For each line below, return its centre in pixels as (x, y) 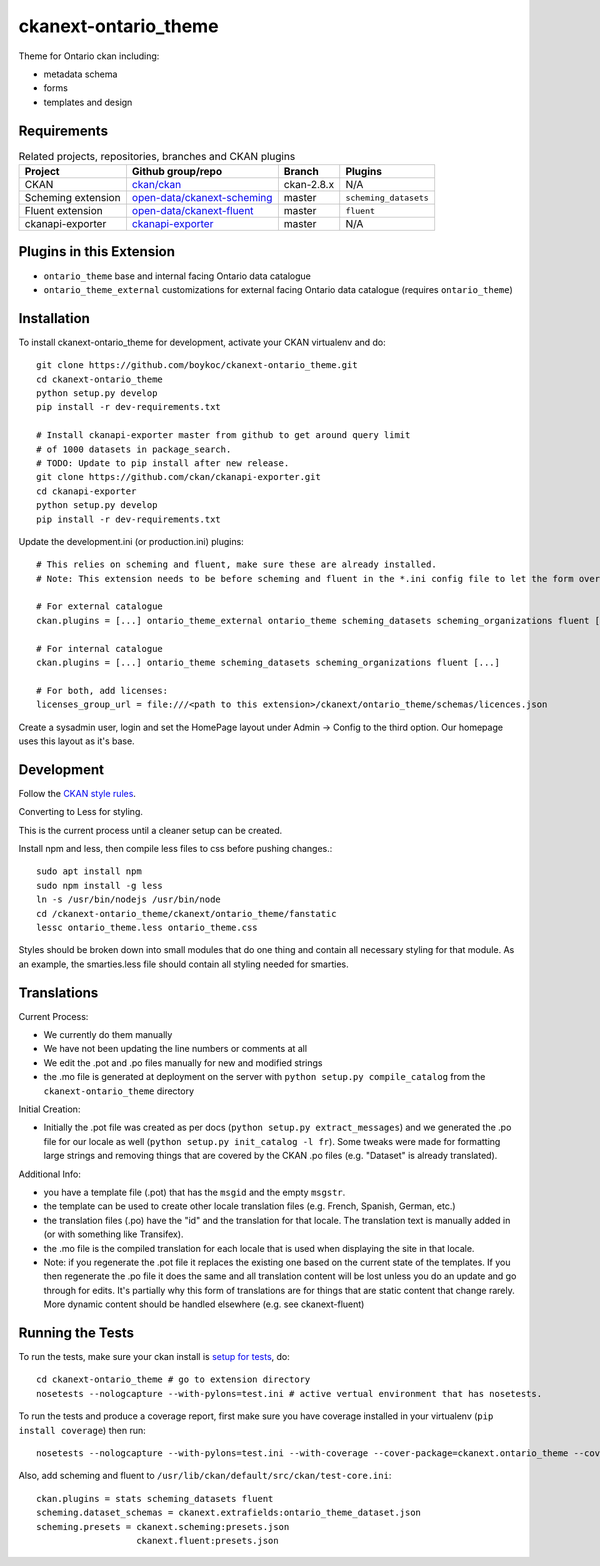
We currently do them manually (108, 1035)
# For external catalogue (100, 606)
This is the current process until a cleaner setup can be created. (150, 830)
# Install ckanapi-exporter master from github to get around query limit (223, 435)
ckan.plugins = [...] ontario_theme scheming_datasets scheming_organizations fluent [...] (268, 663)
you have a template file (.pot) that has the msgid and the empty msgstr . (194, 1192)
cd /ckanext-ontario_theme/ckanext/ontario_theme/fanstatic (186, 913)
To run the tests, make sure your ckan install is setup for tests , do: (154, 1357)
